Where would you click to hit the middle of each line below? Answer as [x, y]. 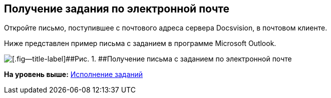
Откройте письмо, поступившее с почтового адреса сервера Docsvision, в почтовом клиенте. [166, 28]
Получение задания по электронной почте [117, 9]
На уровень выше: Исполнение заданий [74, 74]
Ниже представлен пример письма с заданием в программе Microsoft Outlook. [140, 43]
